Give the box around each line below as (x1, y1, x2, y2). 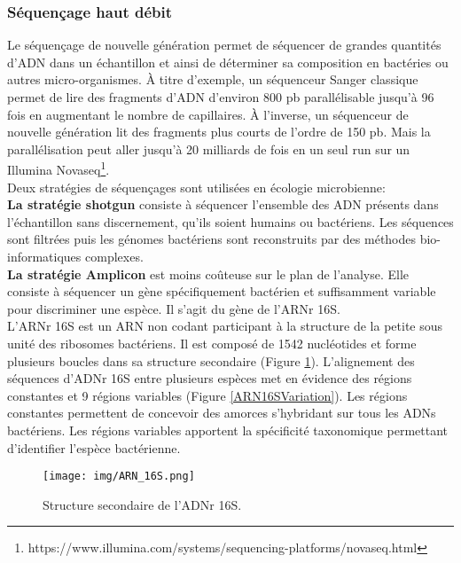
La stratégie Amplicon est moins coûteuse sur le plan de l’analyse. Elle (7, 264, 409, 283)
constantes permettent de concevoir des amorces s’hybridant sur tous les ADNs (7, 403, 436, 422)
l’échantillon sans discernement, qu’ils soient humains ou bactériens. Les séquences (7, 212, 454, 231)
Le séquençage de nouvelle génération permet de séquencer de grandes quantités (7, 35, 441, 54)
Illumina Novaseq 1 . (7, 158, 110, 179)
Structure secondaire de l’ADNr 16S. (43, 495, 242, 513)
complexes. (85, 247, 144, 265)
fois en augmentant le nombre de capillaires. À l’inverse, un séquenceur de (7, 105, 409, 123)
